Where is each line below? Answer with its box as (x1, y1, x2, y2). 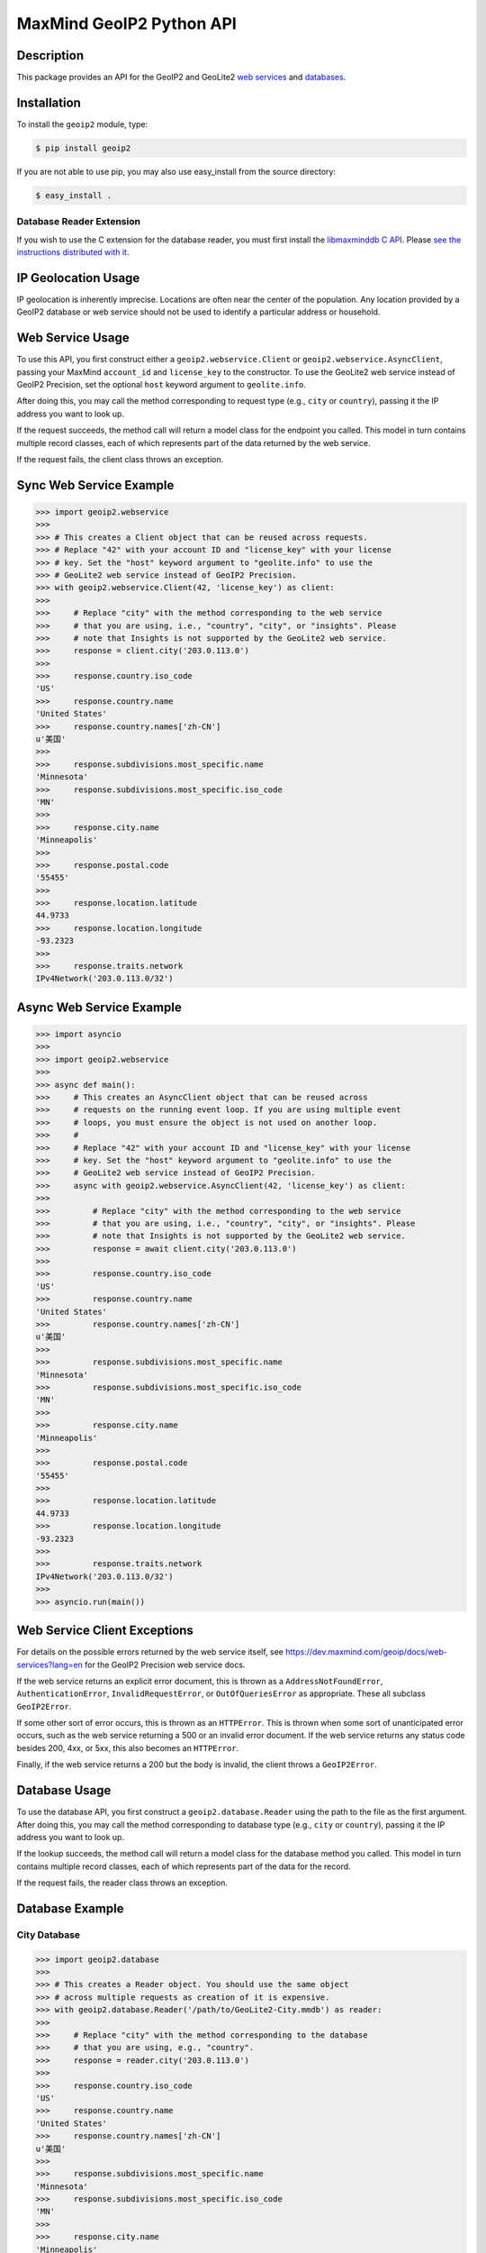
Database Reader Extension (16, 215, 141, 228)
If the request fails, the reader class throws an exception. (16, 1877, 229, 1888)
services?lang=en (16, 1659, 83, 1670)
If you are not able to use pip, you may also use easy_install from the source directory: (16, 166, 337, 177)
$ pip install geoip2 (35, 142, 131, 153)
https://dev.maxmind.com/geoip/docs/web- (284, 1646, 447, 1657)
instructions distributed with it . (16, 247, 130, 258)
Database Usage (16, 1783, 112, 1798)
